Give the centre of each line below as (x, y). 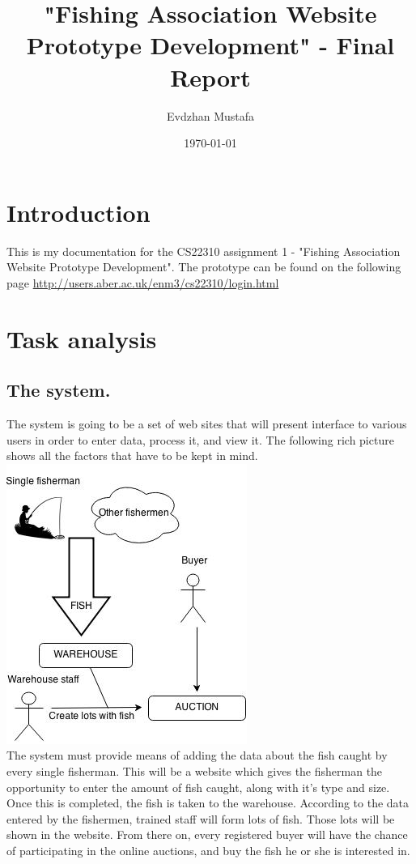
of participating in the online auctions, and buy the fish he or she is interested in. (208, 850)
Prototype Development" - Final (210, 45)
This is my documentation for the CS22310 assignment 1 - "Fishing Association (204, 251)
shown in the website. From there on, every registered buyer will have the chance (207, 834)
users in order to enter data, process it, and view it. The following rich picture (200, 439)
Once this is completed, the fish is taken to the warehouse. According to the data (208, 803)
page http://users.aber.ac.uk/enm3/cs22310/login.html (143, 282)
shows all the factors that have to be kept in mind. (132, 455)
